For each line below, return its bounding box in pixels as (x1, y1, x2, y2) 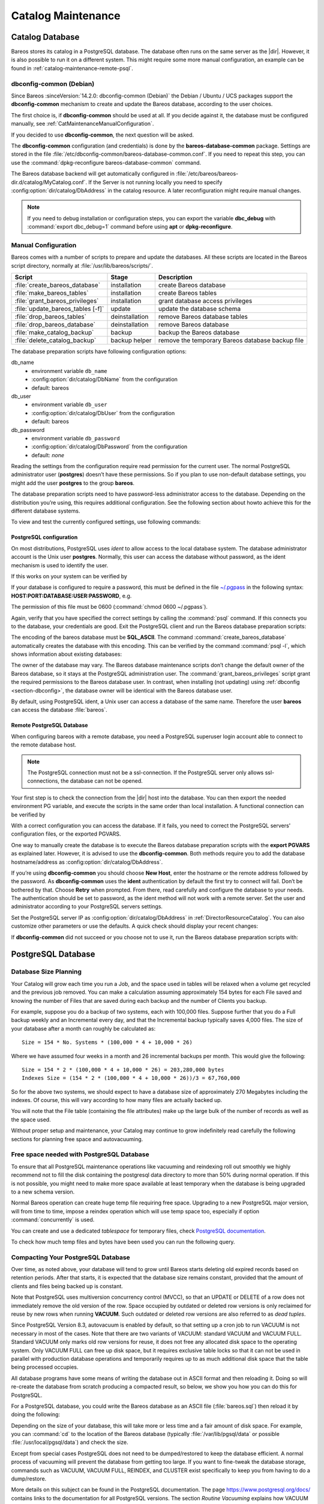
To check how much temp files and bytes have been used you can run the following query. (11, 1238, 235, 1245)
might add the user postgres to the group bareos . (11, 479, 135, 487)
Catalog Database (11, 32, 80, 42)
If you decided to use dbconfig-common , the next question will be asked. (11, 131, 194, 138)
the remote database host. (11, 741, 77, 748)
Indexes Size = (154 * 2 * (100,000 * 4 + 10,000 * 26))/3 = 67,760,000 (22, 1074, 240, 1082)
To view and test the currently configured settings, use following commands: (11, 518, 201, 526)
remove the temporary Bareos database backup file (158, 336, 304, 344)
